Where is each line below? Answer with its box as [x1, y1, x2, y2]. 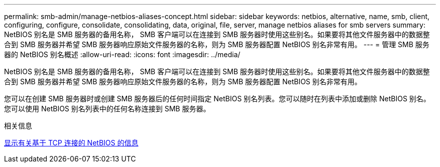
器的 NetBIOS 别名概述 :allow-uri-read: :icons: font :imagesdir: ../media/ [4, 50, 241, 59]
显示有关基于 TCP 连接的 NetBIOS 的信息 [4, 138, 139, 147]
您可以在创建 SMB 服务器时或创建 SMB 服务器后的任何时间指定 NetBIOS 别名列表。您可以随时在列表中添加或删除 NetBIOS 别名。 [4, 94, 430, 103]
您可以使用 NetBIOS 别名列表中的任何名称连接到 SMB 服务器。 [4, 104, 210, 113]
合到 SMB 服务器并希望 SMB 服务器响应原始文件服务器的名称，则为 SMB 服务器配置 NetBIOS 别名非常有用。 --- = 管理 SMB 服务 [4, 40, 429, 49]
